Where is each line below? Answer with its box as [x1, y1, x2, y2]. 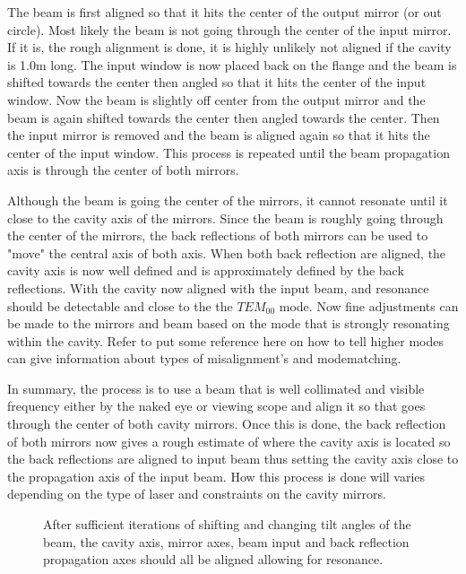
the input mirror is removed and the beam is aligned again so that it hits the [7, 126, 430, 144]
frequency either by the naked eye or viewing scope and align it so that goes [7, 396, 426, 415]
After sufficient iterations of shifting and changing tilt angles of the [43, 515, 411, 534]
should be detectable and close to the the [7, 296, 233, 315]
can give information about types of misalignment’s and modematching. [7, 349, 401, 368]
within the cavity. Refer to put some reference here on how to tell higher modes [7, 331, 444, 350]
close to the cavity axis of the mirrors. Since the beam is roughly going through [7, 208, 444, 227]
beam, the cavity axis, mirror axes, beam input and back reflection [43, 532, 410, 551]
